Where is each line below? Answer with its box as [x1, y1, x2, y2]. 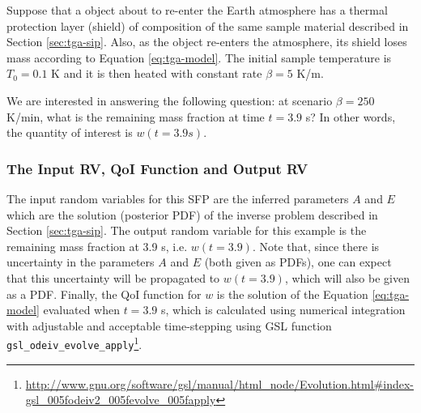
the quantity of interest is [6, 124, 133, 141]
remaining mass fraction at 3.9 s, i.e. [6, 237, 188, 254]
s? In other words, [305, 108, 396, 125]
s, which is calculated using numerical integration [160, 301, 406, 318]
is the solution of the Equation [216, 285, 368, 302]
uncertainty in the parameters [6, 253, 155, 270]
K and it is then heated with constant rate [51, 65, 262, 82]
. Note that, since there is [252, 237, 380, 254]
